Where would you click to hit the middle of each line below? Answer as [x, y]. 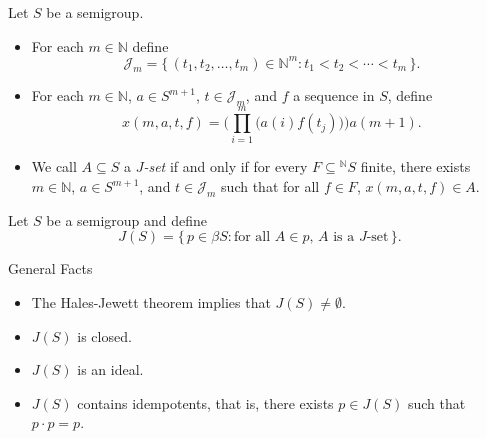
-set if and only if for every [225, 166]
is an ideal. [110, 369]
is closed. [104, 335]
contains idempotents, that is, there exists [205, 402]
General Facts [50, 268]
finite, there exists [415, 166]
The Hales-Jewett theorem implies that [151, 301]
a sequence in [334, 95]
